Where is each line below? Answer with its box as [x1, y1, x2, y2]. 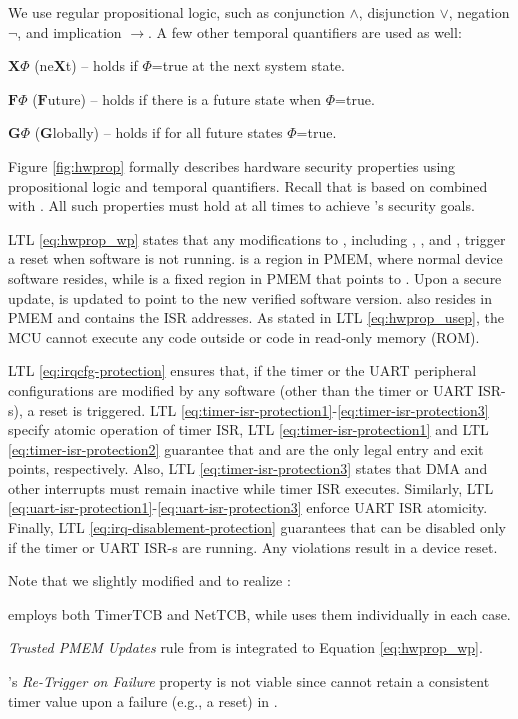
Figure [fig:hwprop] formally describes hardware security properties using [8, 155, 456, 176]
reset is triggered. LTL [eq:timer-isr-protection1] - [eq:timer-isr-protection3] [39, 399, 489, 420]
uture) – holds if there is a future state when [47, 88, 322, 109]
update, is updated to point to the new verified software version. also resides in [8, 287, 493, 308]
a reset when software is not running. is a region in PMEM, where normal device [8, 248, 503, 269]
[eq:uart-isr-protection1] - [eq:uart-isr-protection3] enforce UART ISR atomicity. [8, 497, 488, 518]
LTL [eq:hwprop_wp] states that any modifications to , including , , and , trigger [8, 228, 506, 249]
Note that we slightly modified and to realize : [8, 570, 291, 591]
